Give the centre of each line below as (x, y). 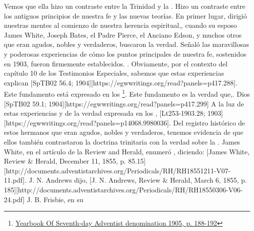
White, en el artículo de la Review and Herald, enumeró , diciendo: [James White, (127, 151)
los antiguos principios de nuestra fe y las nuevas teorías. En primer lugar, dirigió (126, 15)
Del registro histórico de (209, 122)
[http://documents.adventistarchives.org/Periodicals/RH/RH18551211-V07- (117, 170)
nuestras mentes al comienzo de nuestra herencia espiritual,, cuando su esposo (120, 25)
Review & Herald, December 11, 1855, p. (65, 161)
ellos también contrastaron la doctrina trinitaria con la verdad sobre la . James (122, 141)
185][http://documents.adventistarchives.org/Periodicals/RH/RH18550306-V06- (123, 189)
